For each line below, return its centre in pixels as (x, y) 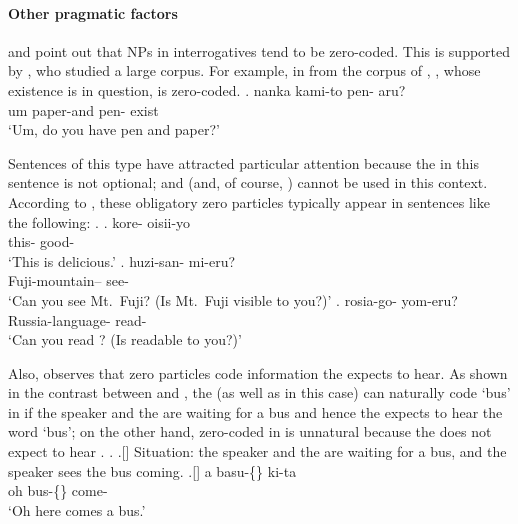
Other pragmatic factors (93, 12)
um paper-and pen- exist (83, 109)
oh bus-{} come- (58, 490)
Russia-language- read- (77, 319)
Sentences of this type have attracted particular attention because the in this (243, 162)
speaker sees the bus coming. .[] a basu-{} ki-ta (152, 470)
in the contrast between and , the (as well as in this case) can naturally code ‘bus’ (259, 392)
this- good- (41, 241)
